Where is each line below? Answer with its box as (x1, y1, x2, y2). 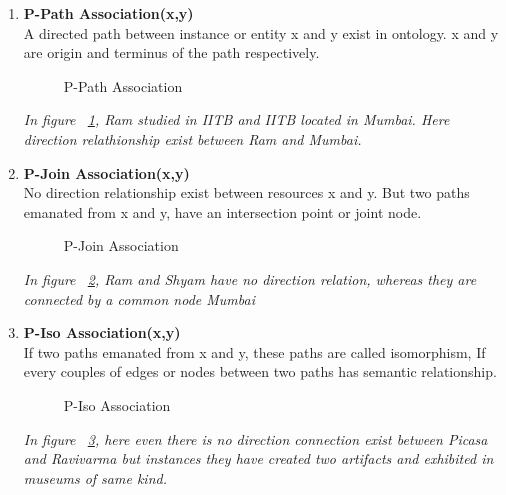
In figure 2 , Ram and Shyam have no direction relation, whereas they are (23, 268, 477, 289)
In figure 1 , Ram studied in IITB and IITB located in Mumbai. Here (23, 109, 450, 130)
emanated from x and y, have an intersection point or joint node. (23, 201, 422, 222)
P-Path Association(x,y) (23, 3, 194, 23)
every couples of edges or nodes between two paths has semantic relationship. (23, 361, 497, 382)
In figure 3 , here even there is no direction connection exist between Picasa (23, 428, 488, 449)
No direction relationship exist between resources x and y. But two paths (23, 182, 470, 203)
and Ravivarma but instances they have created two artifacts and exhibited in (23, 448, 494, 469)
